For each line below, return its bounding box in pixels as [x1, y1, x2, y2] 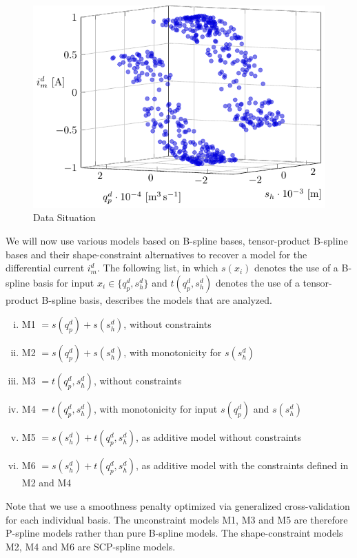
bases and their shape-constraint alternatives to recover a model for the [6, 247, 307, 261]
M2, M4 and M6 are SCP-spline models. [6, 539, 176, 553]
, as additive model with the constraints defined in [136, 458, 349, 473]
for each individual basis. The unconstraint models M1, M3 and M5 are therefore [6, 512, 348, 526]
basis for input [32, 275, 94, 289]
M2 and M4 [21, 475, 72, 490]
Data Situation [33, 210, 96, 225]
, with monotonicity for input [93, 402, 218, 416]
